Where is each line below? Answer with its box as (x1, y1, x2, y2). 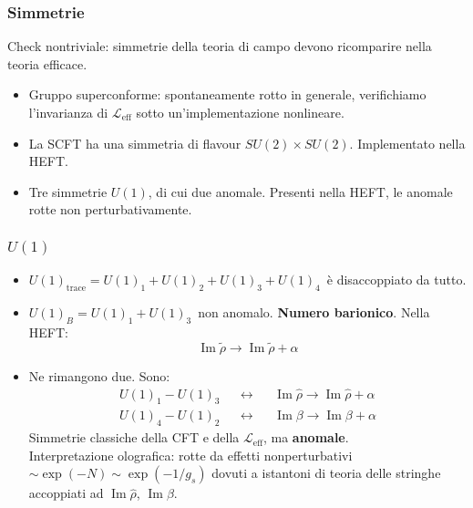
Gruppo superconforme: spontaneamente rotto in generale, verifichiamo (28, 85, 427, 104)
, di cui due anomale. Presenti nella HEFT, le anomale (148, 181, 453, 201)
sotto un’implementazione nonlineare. (136, 103, 344, 121)
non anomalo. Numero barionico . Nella (198, 303, 430, 322)
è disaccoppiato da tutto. (326, 270, 467, 289)
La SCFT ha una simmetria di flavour (28, 133, 242, 152)
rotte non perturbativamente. (28, 200, 192, 219)
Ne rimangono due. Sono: (28, 366, 170, 385)
